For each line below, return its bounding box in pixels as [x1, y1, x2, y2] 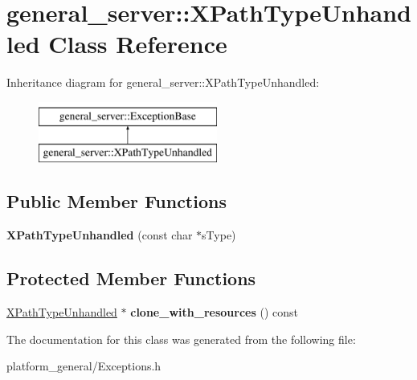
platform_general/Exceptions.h [6, 358, 161, 374]
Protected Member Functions [6, 266, 256, 291]
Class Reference [48, 27, 227, 60]
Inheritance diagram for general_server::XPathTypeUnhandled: [6, 74, 320, 91]
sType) [202, 227, 236, 243]
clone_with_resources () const [130, 304, 298, 321]
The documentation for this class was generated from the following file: [6, 330, 356, 347]
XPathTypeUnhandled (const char [6, 227, 193, 243]
